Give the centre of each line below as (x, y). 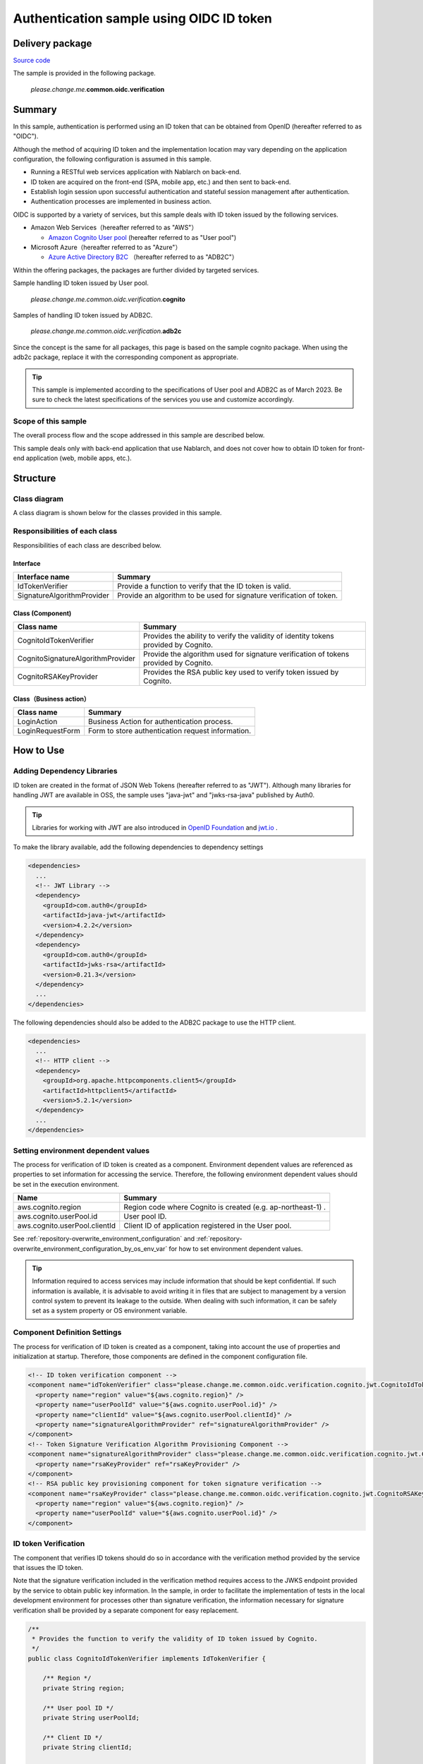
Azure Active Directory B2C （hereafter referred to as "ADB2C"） (143, 257)
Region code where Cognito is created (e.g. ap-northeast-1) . (225, 1207)
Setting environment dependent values (81, 1150)
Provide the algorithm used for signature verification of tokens (246, 654)
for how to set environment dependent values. (236, 1248)
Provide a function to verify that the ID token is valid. (204, 586)
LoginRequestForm (49, 730)
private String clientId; (87, 1747)
